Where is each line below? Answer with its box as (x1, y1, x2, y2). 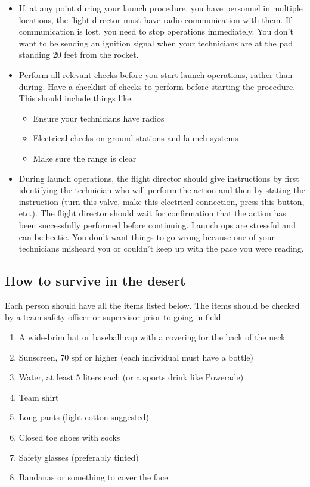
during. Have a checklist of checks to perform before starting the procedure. (18, 80, 296, 92)
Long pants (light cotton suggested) (18, 411, 150, 423)
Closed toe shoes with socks (18, 431, 120, 443)
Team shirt (18, 390, 59, 403)
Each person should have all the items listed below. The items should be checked (5, 299, 300, 311)
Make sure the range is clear (33, 151, 137, 164)
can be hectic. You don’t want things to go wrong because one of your (18, 230, 275, 243)
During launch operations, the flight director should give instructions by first (18, 172, 299, 184)
